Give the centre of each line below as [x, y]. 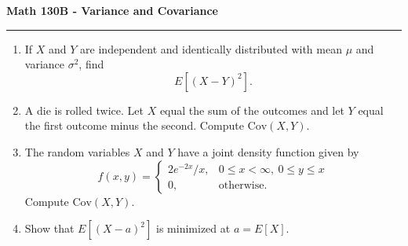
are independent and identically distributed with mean [211, 48]
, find [91, 64]
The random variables [77, 151]
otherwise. [243, 185]
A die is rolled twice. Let [84, 110]
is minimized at [193, 228]
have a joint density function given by [268, 151]
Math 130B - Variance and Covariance [112, 10]
